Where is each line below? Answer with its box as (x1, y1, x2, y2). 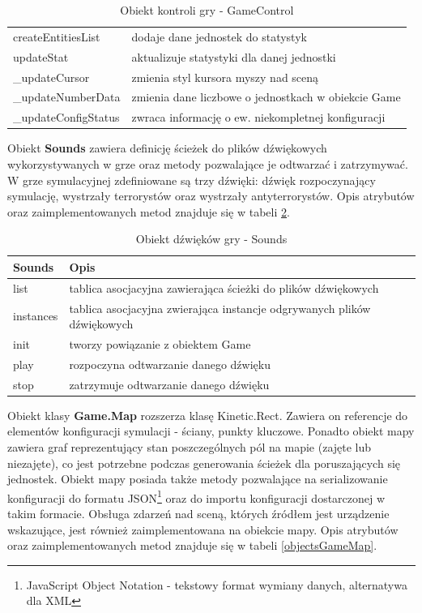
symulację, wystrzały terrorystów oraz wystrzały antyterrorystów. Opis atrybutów (7, 187, 415, 204)
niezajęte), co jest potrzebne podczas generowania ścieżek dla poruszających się (7, 454, 400, 471)
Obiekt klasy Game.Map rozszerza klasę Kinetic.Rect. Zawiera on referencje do (7, 406, 408, 423)
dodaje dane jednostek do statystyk (131, 28, 307, 45)
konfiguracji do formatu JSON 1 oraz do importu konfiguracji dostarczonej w (7, 487, 386, 506)
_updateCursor (13, 68, 90, 85)
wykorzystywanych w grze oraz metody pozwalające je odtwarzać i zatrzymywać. (7, 155, 408, 172)
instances (13, 307, 58, 324)
